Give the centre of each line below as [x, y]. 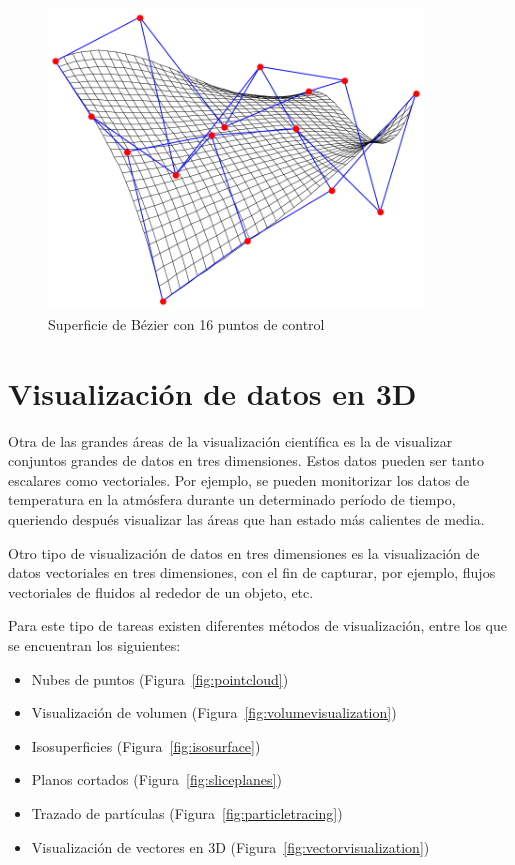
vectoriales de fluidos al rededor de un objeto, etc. [161, 591]
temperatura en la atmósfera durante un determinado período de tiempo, [232, 499]
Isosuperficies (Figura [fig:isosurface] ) [146, 745]
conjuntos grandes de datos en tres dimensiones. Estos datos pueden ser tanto [246, 460]
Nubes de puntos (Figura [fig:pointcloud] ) [160, 678]
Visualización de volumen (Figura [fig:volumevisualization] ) [214, 712]
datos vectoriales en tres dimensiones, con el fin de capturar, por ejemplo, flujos [252, 572]
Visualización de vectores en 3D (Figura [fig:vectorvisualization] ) [230, 846]
